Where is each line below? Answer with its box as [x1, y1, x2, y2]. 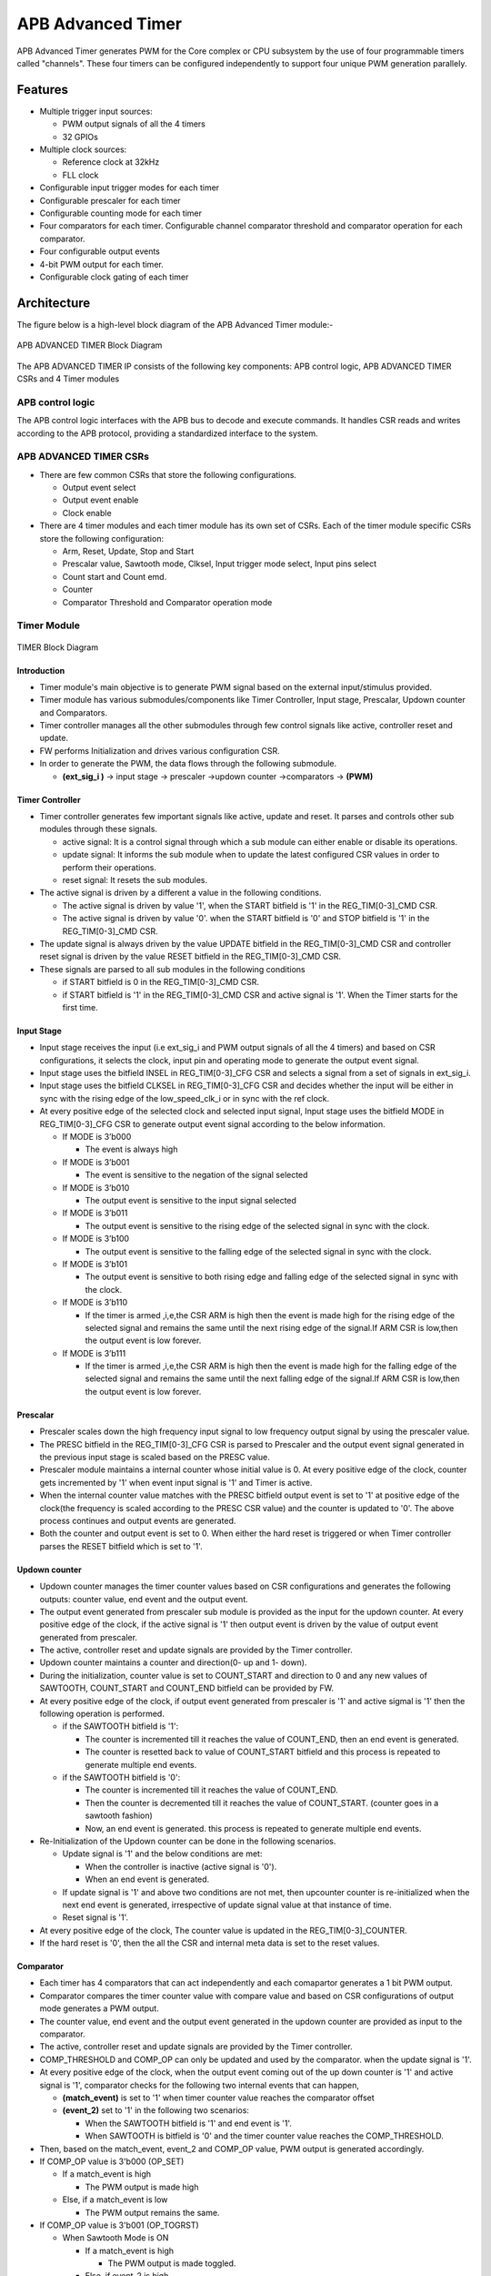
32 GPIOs [62, 131, 99, 142]
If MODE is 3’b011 [62, 1207, 128, 1219]
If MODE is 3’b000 [62, 1132, 132, 1143]
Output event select [62, 483, 136, 493]
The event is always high [85, 1143, 178, 1155]
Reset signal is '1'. [62, 1912, 129, 1923]
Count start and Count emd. [62, 571, 167, 582]
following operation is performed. [39, 1708, 165, 1720]
